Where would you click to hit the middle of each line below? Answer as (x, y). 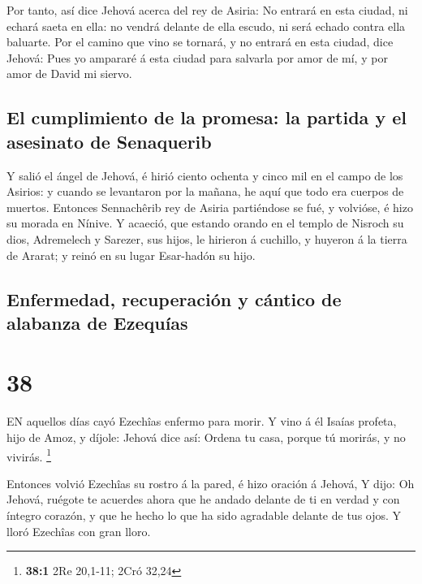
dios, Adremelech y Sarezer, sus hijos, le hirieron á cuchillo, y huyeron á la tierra (207, 238)
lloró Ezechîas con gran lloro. (79, 531)
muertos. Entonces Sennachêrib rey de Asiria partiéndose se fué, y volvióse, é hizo (210, 207)
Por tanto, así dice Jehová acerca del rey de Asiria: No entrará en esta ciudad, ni (207, 10)
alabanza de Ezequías (97, 322)
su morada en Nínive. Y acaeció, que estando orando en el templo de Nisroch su (205, 223)
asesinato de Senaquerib (109, 141)
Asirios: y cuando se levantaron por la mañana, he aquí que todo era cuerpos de (205, 191)
